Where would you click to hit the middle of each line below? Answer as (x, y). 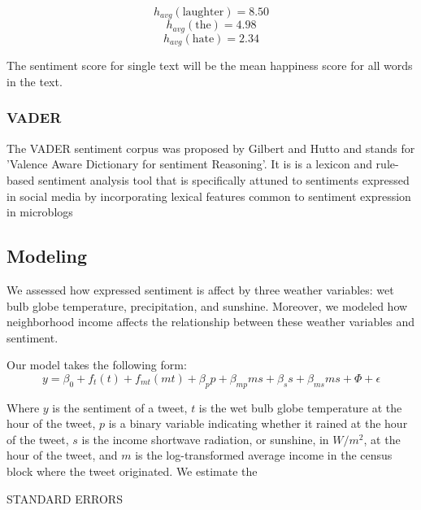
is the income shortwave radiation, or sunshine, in (205, 439)
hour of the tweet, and (62, 455)
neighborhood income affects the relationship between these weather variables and (211, 322)
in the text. (35, 81)
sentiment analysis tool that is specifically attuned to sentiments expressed (224, 179)
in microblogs (40, 212)
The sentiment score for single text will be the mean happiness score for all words (210, 65)
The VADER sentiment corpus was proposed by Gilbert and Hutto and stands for (211, 148)
